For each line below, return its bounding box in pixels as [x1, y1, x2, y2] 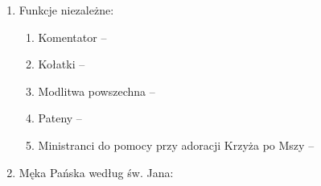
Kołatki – [38, 56, 85, 72]
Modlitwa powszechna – [38, 82, 155, 99]
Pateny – [38, 110, 82, 126]
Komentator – [38, 28, 107, 45]
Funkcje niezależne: [19, 2, 114, 18]
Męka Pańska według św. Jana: [19, 163, 174, 180]
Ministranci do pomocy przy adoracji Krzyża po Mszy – [38, 136, 315, 153]
